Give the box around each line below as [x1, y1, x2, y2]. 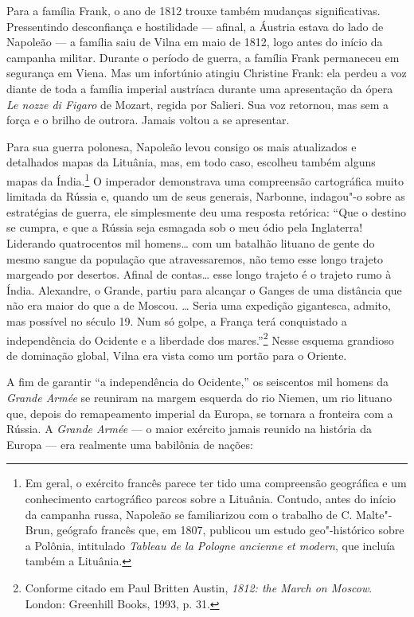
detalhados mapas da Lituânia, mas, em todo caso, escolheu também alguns [6, 154, 376, 170]
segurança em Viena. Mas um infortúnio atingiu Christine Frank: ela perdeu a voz [6, 64, 407, 81]
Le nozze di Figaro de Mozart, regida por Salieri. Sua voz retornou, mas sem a [6, 96, 389, 112]
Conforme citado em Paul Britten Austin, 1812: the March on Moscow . [25, 579, 373, 596]
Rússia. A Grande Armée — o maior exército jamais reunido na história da [6, 420, 372, 437]
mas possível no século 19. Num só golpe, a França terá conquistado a [6, 312, 347, 329]
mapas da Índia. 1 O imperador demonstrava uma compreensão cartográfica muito [6, 170, 404, 189]
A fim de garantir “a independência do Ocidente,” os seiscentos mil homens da [6, 373, 389, 390]
